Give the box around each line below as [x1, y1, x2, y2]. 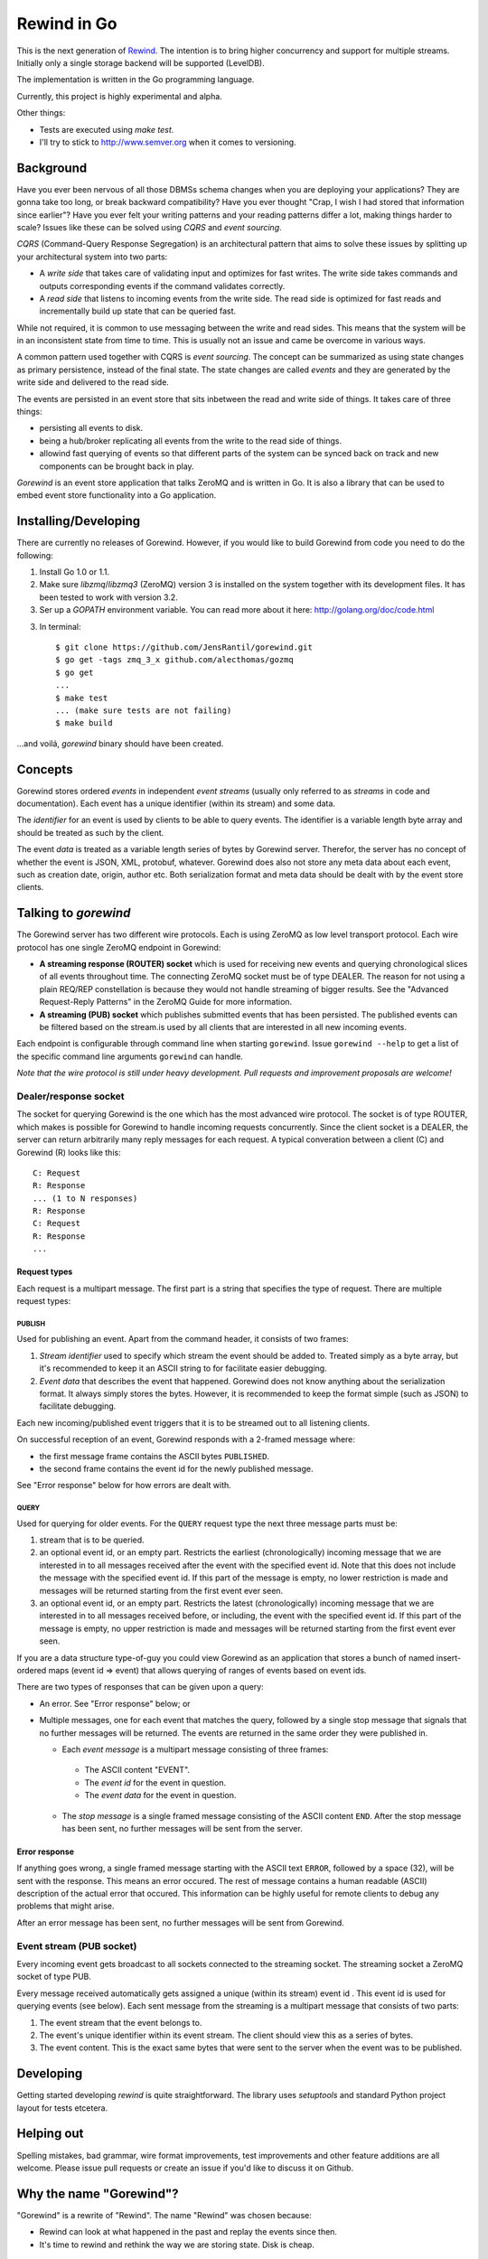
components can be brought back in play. [39, 461, 194, 472]
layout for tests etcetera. [16, 2102, 108, 2114]
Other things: [16, 108, 66, 118]
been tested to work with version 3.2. [39, 592, 178, 603]
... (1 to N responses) [33, 1193, 138, 1204]
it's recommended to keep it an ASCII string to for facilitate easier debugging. [39, 1363, 327, 1373]
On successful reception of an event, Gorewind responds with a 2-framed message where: [16, 1434, 356, 1445]
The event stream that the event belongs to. [39, 2017, 202, 2028]
